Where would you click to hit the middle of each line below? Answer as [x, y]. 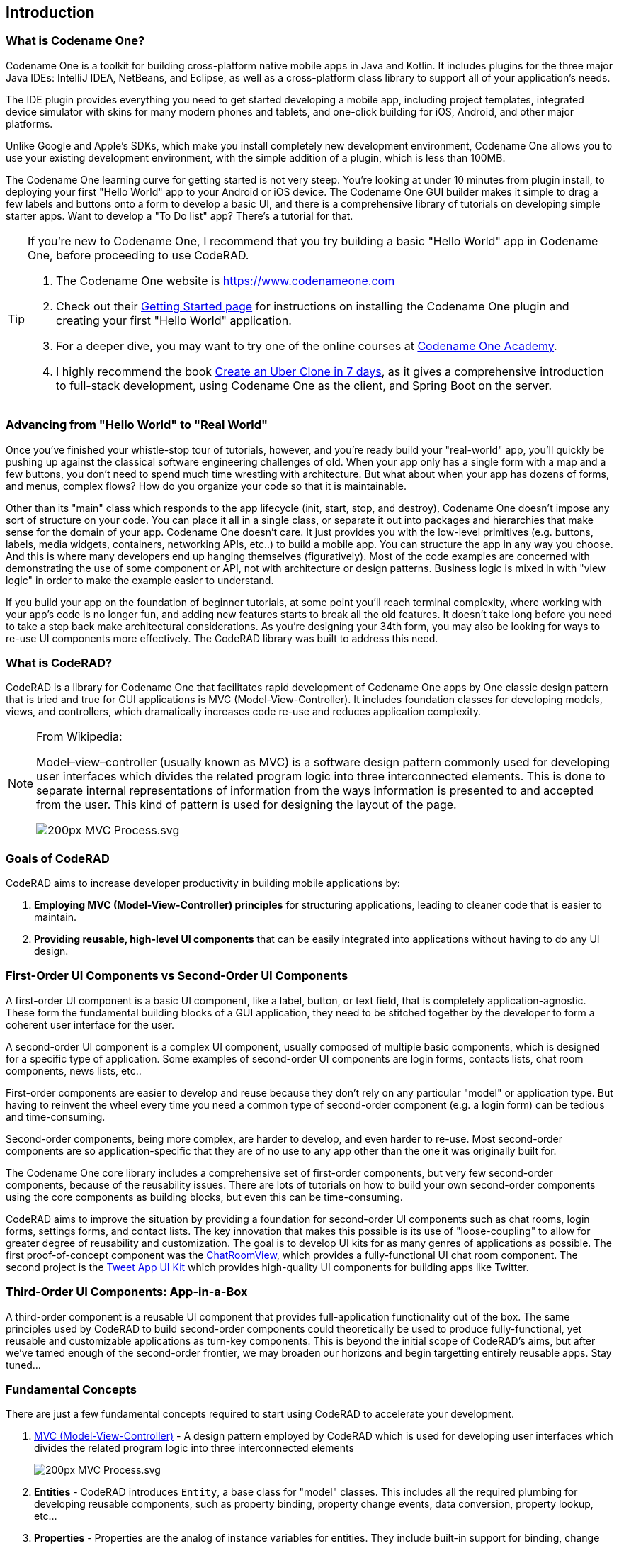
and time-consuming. [56, 1116]
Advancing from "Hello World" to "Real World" [137, 425]
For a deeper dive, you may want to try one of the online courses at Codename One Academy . [307, 346]
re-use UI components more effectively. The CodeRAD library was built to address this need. [222, 638]
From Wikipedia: [79, 737]
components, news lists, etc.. [74, 1070]
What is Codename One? [75, 41]
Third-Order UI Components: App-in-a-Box [127, 1292]
